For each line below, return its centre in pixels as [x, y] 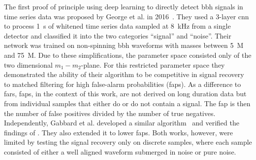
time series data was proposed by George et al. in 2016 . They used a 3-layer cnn [127, 16]
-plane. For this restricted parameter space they [153, 64]
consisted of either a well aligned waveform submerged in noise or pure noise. [120, 151]
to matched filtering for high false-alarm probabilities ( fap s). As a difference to [123, 84]
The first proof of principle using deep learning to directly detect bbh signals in [124, 6]
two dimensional [28, 64]
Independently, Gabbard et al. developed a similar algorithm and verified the [122, 123]
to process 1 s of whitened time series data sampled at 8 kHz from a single [117, 26]
